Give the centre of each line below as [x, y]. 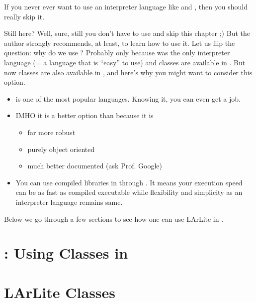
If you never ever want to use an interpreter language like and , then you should [126, 6]
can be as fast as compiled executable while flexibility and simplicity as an [129, 192]
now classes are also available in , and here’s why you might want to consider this [128, 72]
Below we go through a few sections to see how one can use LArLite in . [114, 219]
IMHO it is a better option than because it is [85, 115]
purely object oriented [61, 149]
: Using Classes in [66, 253]
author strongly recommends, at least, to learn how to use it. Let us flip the [120, 43]
